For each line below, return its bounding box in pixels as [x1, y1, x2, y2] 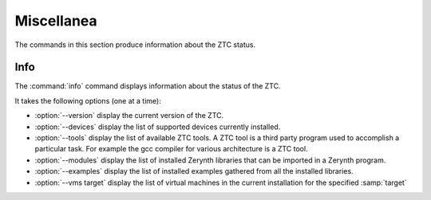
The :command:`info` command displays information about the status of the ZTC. [14, 81, 281, 91]
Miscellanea [14, 12, 97, 29]
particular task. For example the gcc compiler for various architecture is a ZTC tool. [34, 144, 308, 154]
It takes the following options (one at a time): [14, 96, 161, 105]
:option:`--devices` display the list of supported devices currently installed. [34, 122, 281, 131]
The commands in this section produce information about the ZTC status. [14, 40, 255, 49]
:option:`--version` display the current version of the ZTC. [34, 111, 224, 120]
